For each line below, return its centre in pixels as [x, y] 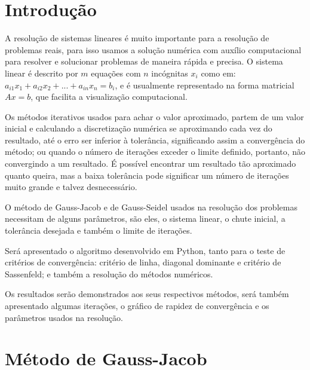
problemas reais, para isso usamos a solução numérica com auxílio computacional [153, 49]
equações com [116, 73]
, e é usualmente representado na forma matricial [205, 85]
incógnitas [170, 73]
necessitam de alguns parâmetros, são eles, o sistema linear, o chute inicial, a [145, 218]
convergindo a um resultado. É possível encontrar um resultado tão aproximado [151, 163]
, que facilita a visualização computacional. [109, 97]
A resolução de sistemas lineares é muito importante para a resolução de [137, 38]
